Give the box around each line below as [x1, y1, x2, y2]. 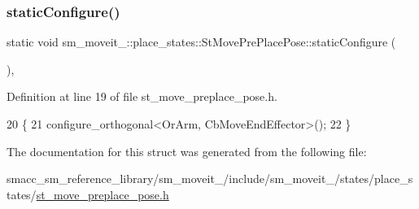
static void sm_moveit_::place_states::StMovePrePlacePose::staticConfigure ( [7, 33, 396, 50]
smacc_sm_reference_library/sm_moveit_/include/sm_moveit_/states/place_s [7, 170, 413, 187]
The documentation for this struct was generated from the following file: [7, 142, 367, 159]
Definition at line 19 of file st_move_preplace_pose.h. [7, 88, 277, 105]
